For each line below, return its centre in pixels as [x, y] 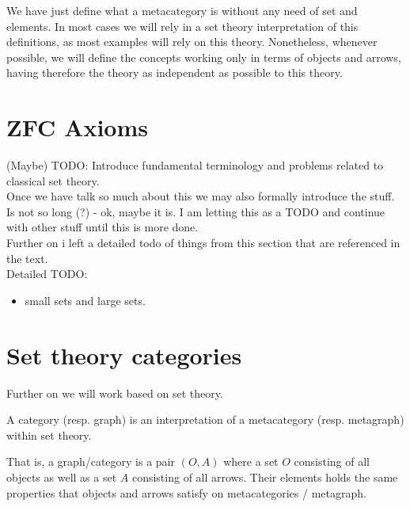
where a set [251, 461]
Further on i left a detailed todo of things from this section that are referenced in [203, 243]
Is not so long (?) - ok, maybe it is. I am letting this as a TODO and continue [196, 211]
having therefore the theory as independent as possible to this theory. [175, 72]
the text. [27, 258]
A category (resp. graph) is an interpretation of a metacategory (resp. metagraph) [205, 419]
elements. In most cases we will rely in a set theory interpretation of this [182, 26]
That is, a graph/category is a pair [91, 461]
